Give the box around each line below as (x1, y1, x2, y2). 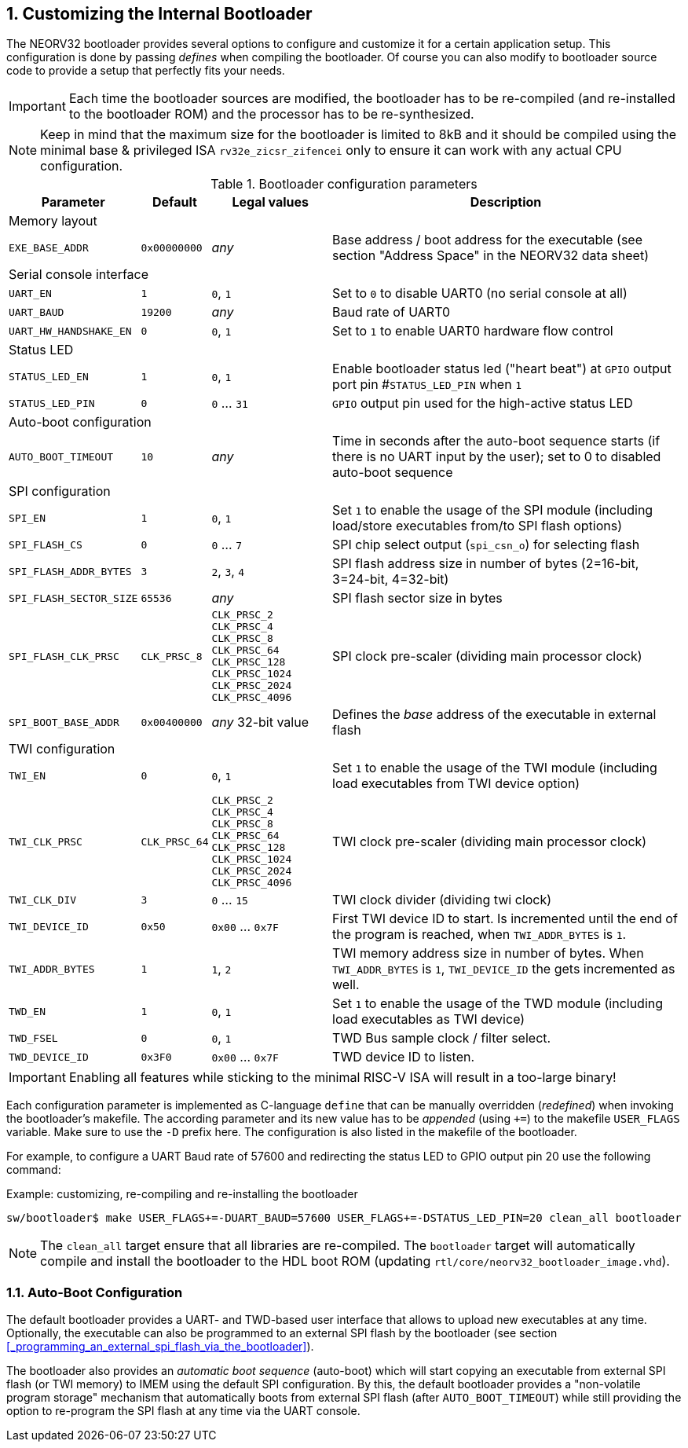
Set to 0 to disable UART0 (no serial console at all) (332, 285, 628, 302)
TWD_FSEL (9, 1032, 58, 1044)
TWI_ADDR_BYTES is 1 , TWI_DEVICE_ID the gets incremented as (332, 961, 675, 977)
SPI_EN (9, 511, 46, 524)
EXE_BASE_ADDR (9, 241, 89, 254)
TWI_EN (9, 769, 46, 782)
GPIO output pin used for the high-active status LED (332, 395, 633, 412)
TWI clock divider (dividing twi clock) (332, 892, 552, 908)
